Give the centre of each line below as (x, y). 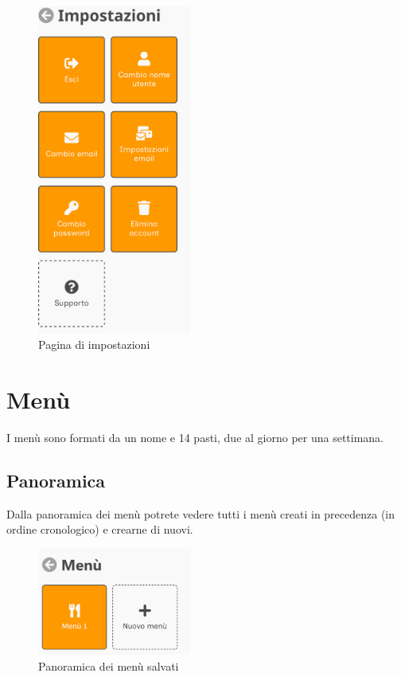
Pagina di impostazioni (94, 344)
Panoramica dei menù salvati (109, 665)
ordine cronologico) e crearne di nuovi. (100, 529)
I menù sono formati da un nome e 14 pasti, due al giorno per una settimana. (195, 437)
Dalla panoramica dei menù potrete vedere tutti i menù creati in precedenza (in (201, 513)
